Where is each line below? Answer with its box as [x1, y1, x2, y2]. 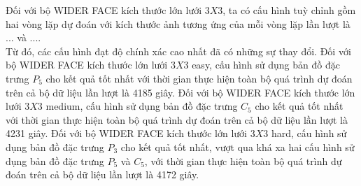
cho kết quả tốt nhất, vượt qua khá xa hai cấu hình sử [120, 139, 355, 154]
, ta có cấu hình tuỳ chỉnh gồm [222, 3, 356, 17]
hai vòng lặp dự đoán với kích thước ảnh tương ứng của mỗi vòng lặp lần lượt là [6, 16, 351, 31]
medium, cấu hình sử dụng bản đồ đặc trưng [45, 99, 238, 113]
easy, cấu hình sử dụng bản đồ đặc [192, 57, 340, 72]
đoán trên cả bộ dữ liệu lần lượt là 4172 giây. [6, 167, 199, 182]
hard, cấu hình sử [271, 126, 347, 141]
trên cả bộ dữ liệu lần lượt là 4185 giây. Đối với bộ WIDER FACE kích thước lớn [6, 85, 355, 99]
